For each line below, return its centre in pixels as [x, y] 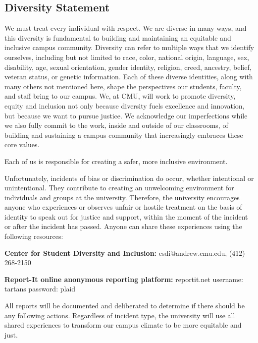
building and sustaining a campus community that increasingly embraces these [124, 135]
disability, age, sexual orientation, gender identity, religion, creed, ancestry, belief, [128, 67]
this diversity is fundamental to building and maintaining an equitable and [118, 37]
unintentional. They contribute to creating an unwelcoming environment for [119, 188]
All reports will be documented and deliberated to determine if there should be [125, 306]
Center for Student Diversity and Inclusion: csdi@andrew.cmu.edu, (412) [125, 253]
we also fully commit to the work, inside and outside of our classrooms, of [116, 125]
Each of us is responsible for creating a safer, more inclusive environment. [116, 161]
